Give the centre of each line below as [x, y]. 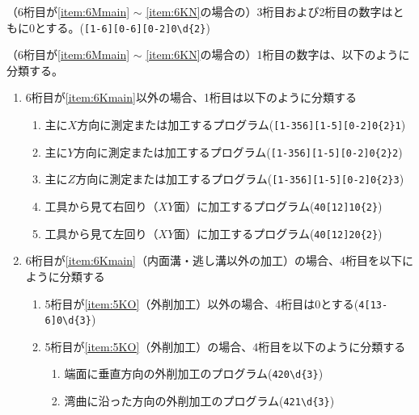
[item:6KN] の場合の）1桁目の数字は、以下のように [278, 54]
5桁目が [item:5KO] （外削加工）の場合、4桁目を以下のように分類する [225, 346]
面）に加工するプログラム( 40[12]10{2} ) [278, 206]
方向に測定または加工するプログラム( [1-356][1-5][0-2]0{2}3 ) [240, 179]
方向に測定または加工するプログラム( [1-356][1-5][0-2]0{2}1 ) [241, 125]
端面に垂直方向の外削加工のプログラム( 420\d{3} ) [194, 373]
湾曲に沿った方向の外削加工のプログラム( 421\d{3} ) [199, 401]
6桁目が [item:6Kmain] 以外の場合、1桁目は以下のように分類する [191, 97]
